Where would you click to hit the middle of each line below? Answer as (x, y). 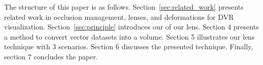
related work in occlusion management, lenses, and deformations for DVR (119, 17)
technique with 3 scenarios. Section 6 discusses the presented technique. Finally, (129, 46)
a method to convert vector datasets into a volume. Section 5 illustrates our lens (129, 36)
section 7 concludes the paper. (51, 56)
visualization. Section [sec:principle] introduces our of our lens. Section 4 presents (131, 27)
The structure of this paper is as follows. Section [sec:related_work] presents (124, 7)
